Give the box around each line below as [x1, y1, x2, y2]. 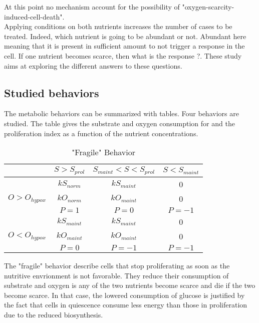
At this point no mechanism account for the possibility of [4, 2, 180, 12]
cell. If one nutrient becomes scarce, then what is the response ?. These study [4, 50, 242, 61]
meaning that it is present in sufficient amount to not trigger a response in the [4, 41, 245, 51]
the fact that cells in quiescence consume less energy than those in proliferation [4, 299, 247, 310]
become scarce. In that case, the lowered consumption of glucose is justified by [4, 289, 245, 300]
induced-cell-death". [4, 11, 65, 22]
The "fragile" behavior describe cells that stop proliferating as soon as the [4, 260, 230, 271]
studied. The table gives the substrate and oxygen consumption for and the [4, 118, 235, 128]
